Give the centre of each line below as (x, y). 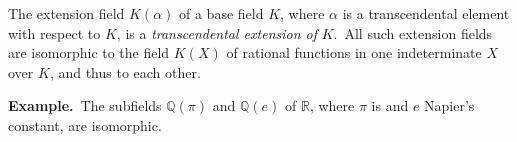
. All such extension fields (413, 32)
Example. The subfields (85, 105)
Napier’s (449, 105)
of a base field (221, 13)
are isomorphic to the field (89, 52)
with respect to (54, 32)
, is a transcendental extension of (217, 32)
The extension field (66, 13)
